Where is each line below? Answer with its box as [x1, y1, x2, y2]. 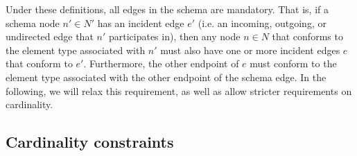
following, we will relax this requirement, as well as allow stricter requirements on [6, 83, 352, 98]
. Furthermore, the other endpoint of [83, 56, 239, 71]
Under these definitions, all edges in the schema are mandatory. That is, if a [6, 2, 329, 16]
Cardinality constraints [6, 131, 174, 153]
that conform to [6, 56, 73, 71]
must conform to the [250, 56, 337, 71]
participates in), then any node [108, 29, 241, 44]
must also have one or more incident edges [160, 42, 340, 57]
